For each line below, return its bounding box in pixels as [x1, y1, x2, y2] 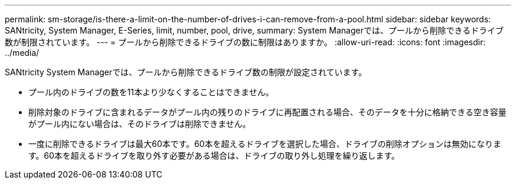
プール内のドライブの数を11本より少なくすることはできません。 [28, 87, 274, 97]
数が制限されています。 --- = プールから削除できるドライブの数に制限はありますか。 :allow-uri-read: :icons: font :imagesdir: [5, 37, 486, 47]
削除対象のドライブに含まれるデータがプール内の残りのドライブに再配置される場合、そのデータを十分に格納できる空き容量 [28, 107, 507, 117]
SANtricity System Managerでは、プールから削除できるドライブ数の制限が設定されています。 [5, 67, 367, 77]
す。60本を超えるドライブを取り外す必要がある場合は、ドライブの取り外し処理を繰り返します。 [28, 150, 400, 160]
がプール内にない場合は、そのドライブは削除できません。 [28, 119, 251, 129]
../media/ [5, 48, 39, 58]
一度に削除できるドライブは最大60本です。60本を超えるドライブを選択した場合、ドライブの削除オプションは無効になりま [28, 139, 501, 149]
